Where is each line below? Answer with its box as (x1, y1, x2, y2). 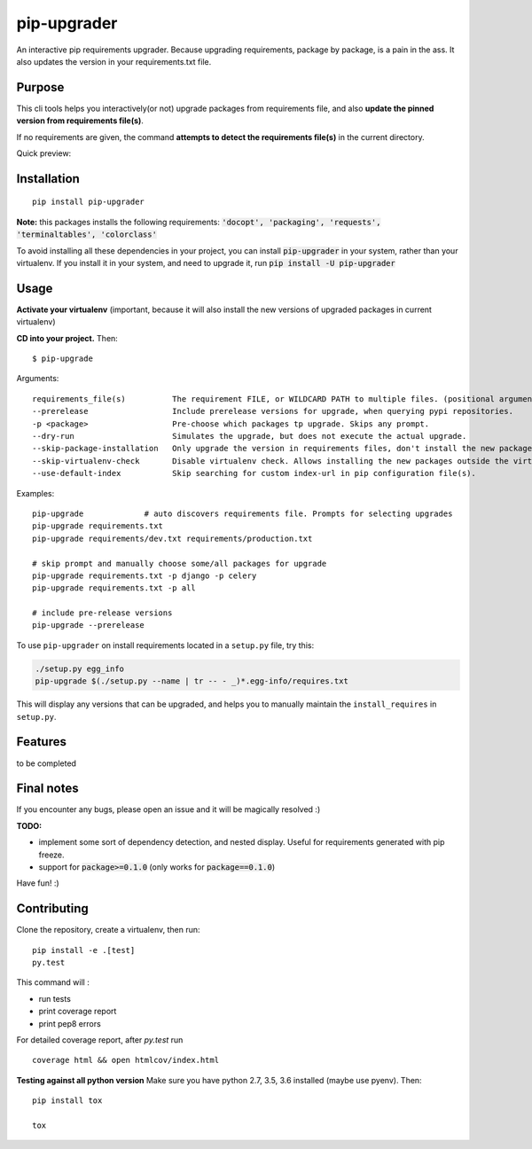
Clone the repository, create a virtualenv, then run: (16, 925, 200, 935)
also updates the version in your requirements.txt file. (16, 56, 212, 66)
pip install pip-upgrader (32, 197, 145, 207)
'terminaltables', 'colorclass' (16, 230, 157, 239)
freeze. (38, 849, 66, 860)
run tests (38, 993, 71, 1004)
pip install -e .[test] (32, 945, 136, 955)
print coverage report (38, 1006, 117, 1017)
